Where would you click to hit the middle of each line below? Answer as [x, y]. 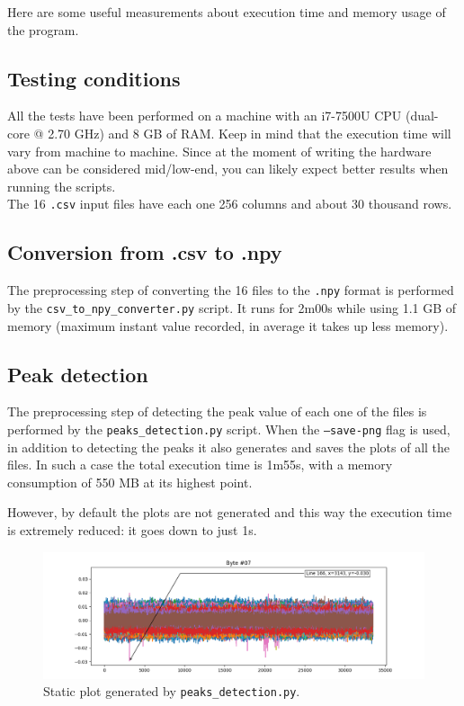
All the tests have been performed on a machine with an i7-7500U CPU [205, 116]
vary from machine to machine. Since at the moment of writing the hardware [219, 151]
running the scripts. [62, 186]
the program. [43, 29]
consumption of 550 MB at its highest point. [130, 482]
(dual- [422, 116]
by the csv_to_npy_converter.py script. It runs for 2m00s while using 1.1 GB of [232, 307]
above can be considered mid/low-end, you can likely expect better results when [228, 169]
